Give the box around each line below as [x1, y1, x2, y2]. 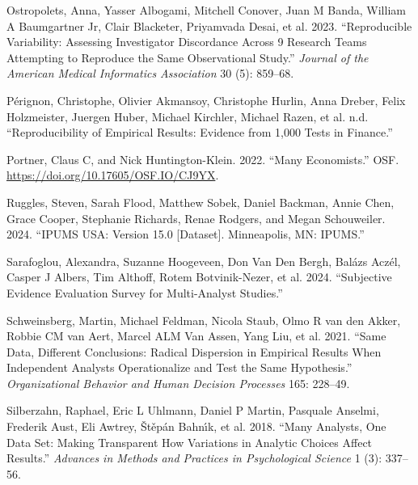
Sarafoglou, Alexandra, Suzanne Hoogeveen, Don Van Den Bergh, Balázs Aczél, [6, 252, 401, 269]
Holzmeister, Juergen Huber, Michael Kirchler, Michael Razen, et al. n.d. [6, 108, 369, 124]
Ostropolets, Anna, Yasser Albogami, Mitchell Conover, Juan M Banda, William [6, 2, 406, 18]
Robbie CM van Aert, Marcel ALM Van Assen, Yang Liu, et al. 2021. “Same [6, 327, 386, 344]
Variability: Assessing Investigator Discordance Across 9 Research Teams [6, 33, 367, 50]
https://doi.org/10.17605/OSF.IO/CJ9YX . [6, 167, 219, 183]
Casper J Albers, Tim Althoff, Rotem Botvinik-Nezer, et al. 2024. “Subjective [6, 268, 392, 285]
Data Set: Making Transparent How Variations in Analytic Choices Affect [6, 433, 373, 450]
